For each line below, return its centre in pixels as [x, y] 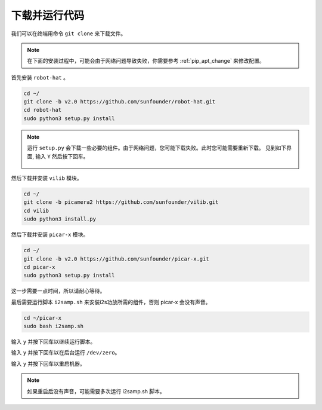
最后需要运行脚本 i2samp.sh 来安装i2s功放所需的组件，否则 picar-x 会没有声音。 [111, 302]
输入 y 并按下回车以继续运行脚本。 [53, 342]
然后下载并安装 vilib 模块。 [47, 178]
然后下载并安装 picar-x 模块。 [50, 235]
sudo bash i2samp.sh [53, 326]
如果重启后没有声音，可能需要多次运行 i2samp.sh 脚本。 [96, 391]
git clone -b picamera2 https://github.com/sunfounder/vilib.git [121, 202]
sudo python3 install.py [60, 219]
